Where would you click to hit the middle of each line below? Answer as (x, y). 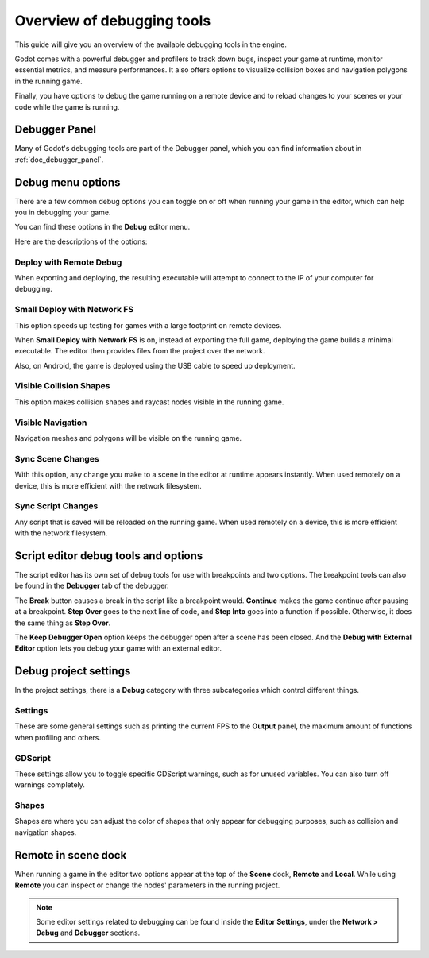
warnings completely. (50, 785)
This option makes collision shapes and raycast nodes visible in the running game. (149, 402)
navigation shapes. (46, 832)
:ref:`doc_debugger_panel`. (59, 160)
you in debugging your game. (63, 212)
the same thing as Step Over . (63, 623)
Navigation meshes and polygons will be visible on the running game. (128, 438)
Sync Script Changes (56, 506)
